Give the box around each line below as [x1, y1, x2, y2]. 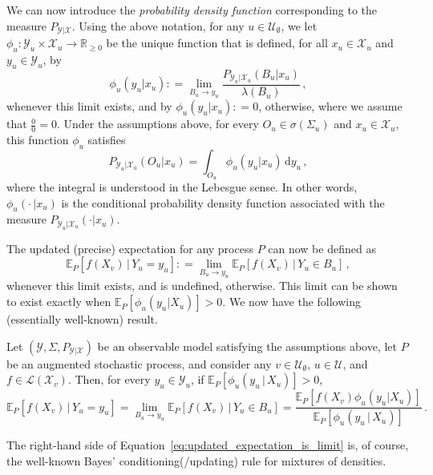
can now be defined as [268, 240, 376, 256]
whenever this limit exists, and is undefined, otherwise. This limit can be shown [6, 277, 398, 294]
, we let [281, 17, 318, 34]
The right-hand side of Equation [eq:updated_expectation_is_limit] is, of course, [6, 437, 409, 453]
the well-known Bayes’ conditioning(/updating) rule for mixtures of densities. [6, 452, 386, 469]
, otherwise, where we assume [258, 98, 403, 115]
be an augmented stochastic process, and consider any [6, 355, 272, 372]
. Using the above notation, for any [71, 17, 245, 34]
